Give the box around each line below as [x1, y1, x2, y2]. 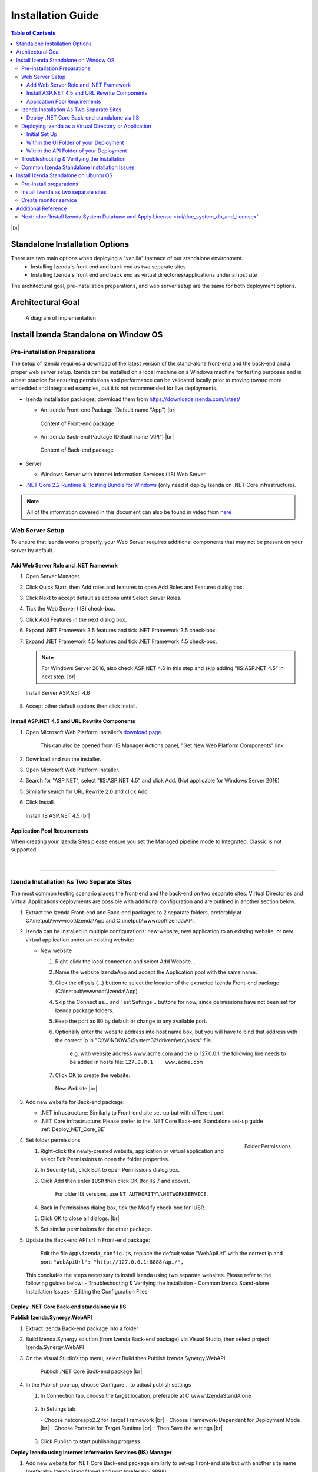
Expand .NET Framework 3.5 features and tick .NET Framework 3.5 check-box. [25, 627, 217, 634]
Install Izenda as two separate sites [21, 188, 107, 195]
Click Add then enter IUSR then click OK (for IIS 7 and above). [40, 1177, 190, 1184]
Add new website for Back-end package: [25, 1098, 125, 1105]
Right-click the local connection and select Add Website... [55, 957, 196, 965]
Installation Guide [11, 9, 100, 22]
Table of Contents [11, 29, 56, 37]
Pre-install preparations [21, 180, 79, 187]
